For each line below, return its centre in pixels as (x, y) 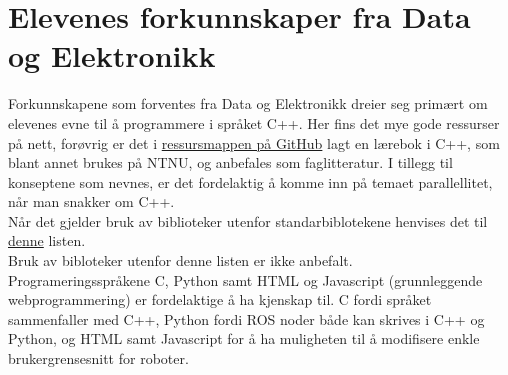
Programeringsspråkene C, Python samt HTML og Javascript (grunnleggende (245, 279)
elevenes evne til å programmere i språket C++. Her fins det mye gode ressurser (254, 122)
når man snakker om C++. (91, 201)
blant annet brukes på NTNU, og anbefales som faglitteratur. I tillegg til (230, 162)
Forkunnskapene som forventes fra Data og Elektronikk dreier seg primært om (248, 103)
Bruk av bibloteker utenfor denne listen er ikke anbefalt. (180, 260)
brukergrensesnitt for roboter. (98, 358)
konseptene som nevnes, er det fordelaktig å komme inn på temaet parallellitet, (250, 181)
